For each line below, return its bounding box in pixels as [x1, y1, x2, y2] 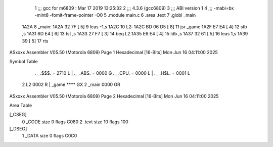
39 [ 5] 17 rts [22, 38, 49, 44]
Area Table [9, 102, 32, 108]
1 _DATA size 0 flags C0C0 [22, 133, 77, 139]
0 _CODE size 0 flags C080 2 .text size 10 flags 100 [22, 119, 128, 125]
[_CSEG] [9, 112, 27, 118]
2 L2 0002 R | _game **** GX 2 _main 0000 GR [22, 81, 121, 88]
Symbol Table [9, 59, 38, 65]
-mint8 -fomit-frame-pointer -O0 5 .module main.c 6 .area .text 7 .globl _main [34, 12, 196, 18]
